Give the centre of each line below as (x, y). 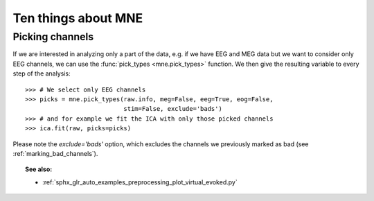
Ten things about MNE (78, 18)
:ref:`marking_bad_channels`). (55, 153)
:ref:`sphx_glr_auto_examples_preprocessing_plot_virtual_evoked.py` (140, 182)
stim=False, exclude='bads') (173, 109)
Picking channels (53, 37)
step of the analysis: (42, 73)
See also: (39, 169)
